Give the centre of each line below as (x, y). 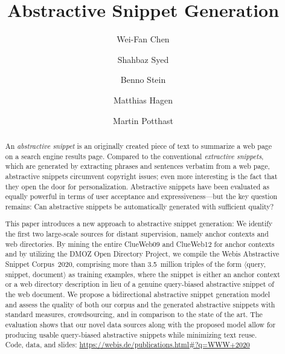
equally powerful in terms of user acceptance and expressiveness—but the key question (141, 196)
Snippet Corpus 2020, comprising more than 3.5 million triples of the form (123, 264)
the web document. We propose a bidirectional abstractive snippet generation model (138, 294)
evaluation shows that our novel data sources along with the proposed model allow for (140, 324)
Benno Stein (143, 80)
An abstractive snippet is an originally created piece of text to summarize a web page (139, 146)
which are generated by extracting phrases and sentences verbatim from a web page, (137, 166)
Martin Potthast (143, 120)
